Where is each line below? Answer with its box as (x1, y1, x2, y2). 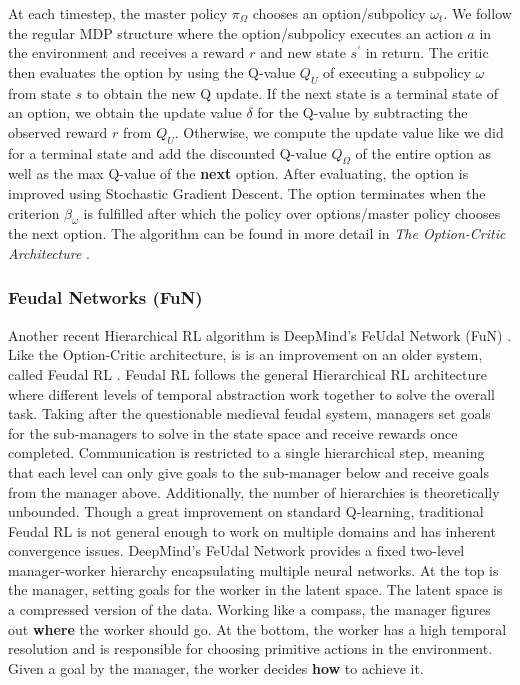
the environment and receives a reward (8, 42, 245, 63)
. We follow (443, 3, 512, 23)
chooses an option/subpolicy (252, 3, 426, 23)
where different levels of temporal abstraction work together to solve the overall (8, 383, 495, 404)
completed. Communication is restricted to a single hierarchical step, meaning (8, 442, 485, 463)
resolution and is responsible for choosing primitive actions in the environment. (8, 638, 493, 659)
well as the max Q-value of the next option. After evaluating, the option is (8, 163, 469, 184)
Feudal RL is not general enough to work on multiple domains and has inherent (8, 520, 496, 541)
